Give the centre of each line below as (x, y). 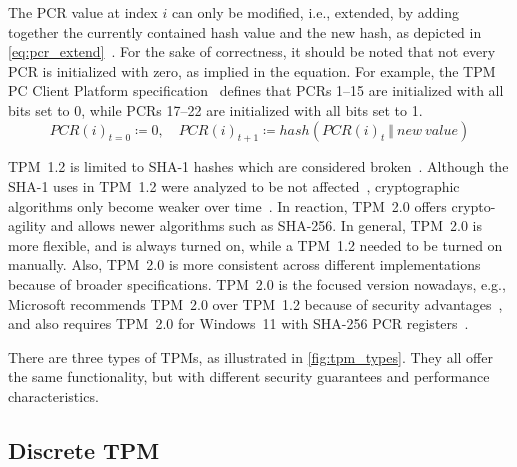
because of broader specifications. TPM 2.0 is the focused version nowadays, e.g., (257, 283)
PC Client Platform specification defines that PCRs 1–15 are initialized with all (256, 90)
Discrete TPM (84, 449)
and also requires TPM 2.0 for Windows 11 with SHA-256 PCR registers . (238, 323)
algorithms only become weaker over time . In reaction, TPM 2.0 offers (227, 205)
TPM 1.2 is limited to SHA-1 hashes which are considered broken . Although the (258, 166)
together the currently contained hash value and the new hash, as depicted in (245, 31)
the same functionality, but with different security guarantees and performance (249, 376)
